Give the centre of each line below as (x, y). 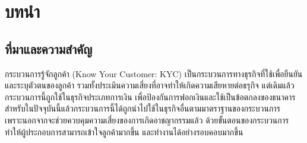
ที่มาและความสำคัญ (49, 48)
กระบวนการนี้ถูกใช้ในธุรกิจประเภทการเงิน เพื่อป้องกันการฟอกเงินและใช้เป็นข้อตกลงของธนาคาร (150, 96)
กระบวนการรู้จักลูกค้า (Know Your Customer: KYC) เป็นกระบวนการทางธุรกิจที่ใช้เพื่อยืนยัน (154, 73)
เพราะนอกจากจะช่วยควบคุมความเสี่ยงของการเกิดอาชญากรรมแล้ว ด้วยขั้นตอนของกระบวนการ (147, 120)
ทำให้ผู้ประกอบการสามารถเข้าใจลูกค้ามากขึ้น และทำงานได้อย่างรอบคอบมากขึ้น (124, 131)
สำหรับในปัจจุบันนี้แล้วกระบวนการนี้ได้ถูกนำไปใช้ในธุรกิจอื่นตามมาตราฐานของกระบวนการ (143, 108)
